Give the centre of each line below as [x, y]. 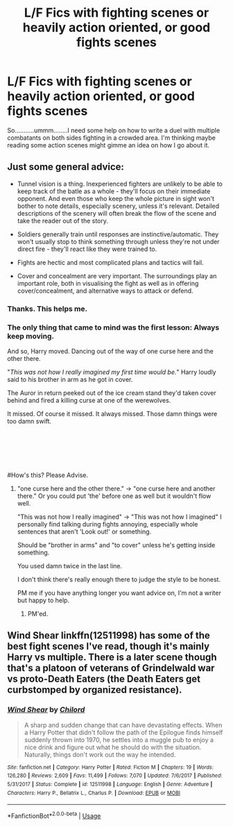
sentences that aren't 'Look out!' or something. [84, 531]
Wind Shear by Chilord [46, 709]
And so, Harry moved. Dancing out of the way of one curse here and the [110, 351]
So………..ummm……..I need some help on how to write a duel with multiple [114, 130]
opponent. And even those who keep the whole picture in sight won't [116, 198]
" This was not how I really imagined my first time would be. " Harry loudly [112, 372]
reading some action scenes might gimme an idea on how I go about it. [109, 145]
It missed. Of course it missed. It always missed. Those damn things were [112, 414]
